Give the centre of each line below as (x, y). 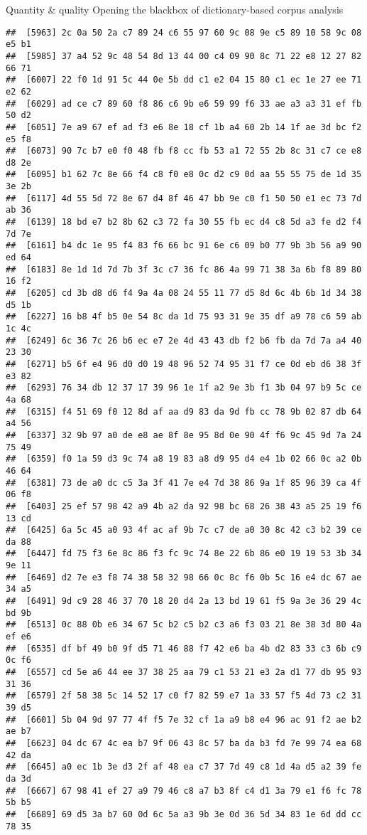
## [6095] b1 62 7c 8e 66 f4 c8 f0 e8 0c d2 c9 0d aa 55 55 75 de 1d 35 (184, 175)
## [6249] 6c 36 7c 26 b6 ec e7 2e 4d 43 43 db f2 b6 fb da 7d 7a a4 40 (184, 340)
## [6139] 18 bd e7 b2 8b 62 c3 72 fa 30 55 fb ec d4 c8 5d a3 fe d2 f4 (184, 222)
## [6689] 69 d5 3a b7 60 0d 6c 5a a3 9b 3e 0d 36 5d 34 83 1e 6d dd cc (184, 814)
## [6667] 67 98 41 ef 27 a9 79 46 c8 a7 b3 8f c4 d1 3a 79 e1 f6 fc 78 (184, 791)
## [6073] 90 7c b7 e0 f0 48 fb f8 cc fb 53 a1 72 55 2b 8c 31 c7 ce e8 (184, 151)
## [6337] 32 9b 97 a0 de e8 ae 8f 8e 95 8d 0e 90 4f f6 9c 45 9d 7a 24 (184, 435)
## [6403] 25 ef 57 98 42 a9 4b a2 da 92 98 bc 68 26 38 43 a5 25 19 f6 (184, 506)
